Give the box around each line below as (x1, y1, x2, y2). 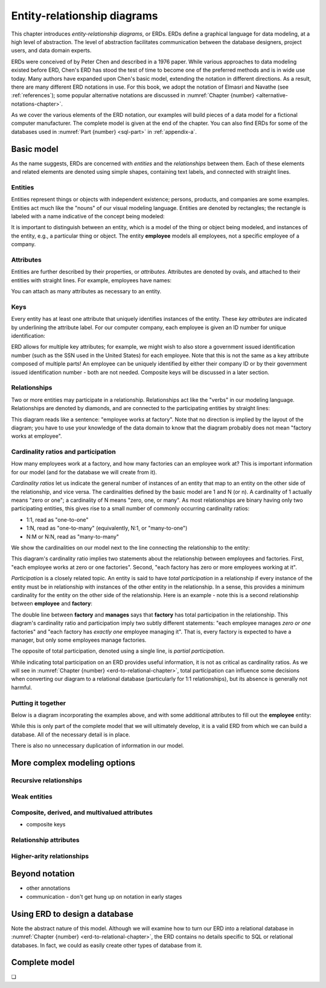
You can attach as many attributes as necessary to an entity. (11, 288, 162, 295)
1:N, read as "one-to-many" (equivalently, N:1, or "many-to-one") (26, 525, 188, 532)
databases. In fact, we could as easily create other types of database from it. (11, 942, 202, 949)
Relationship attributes (11, 836, 80, 844)
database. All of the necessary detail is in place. (11, 730, 130, 738)
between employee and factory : (11, 600, 93, 607)
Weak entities (11, 792, 53, 800)
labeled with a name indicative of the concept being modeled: (11, 213, 165, 220)
